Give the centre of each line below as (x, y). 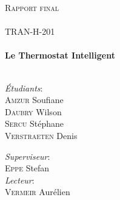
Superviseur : (28, 156)
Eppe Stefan (27, 168)
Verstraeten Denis (41, 135)
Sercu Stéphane (35, 123)
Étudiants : (24, 87)
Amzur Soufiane (34, 100)
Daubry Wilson (33, 111)
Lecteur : (20, 180)
